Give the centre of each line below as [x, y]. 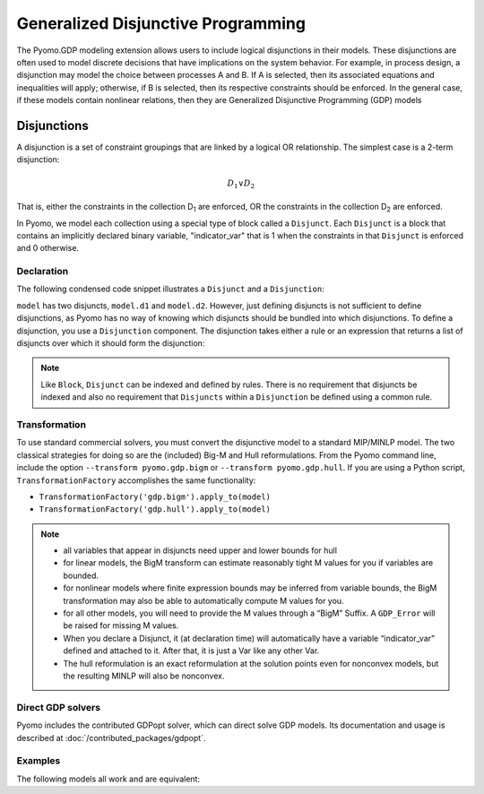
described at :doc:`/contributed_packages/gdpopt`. [111, 738]
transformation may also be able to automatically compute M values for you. [203, 600]
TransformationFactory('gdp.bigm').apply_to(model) [155, 496]
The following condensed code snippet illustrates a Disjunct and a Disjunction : [170, 289]
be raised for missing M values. [121, 626]
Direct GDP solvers [59, 707]
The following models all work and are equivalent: [108, 779]
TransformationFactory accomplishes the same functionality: [136, 480]
